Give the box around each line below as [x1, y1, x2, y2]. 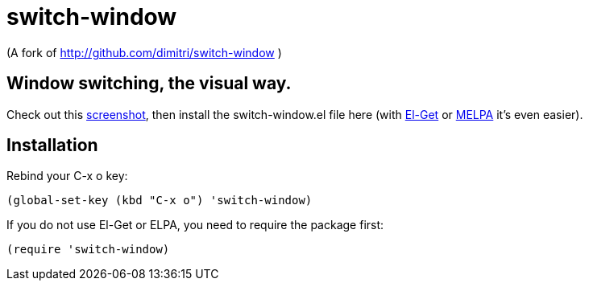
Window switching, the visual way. [6, 73, 292, 94]
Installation [6, 135, 98, 156]
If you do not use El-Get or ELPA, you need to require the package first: [6, 218, 384, 232]
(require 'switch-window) [6, 243, 170, 256]
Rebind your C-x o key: [6, 169, 128, 183]
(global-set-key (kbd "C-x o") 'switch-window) [6, 194, 313, 207]
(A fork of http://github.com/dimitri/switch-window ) [6, 45, 282, 59]
